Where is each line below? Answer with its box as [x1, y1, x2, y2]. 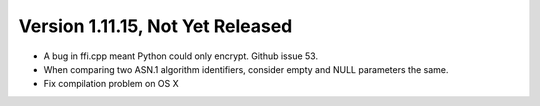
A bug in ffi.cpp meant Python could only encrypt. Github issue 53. [43, 50, 319, 62]
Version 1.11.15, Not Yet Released [18, 15, 293, 37]
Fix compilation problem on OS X [43, 78, 179, 90]
